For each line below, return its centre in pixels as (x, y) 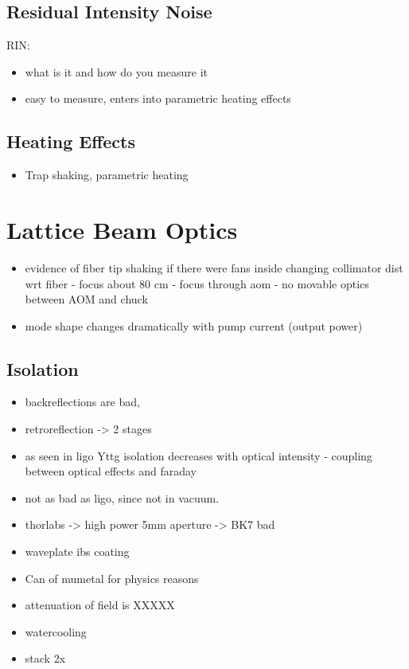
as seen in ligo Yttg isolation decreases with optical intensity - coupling (199, 455)
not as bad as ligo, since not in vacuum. (122, 497)
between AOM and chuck (86, 299)
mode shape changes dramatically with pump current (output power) (194, 325)
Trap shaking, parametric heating (107, 175)
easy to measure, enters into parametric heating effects (158, 98)
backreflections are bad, (82, 402)
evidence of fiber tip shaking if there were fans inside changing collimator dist (214, 267)
